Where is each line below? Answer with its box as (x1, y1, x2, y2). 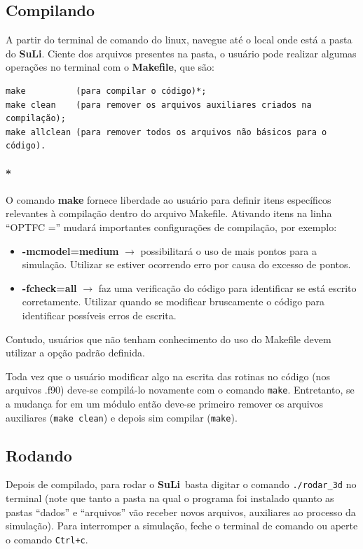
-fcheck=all (22, 280, 77, 295)
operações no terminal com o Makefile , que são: (6, 60, 214, 74)
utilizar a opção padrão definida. (6, 345, 145, 360)
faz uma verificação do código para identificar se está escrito (98, 280, 357, 295)
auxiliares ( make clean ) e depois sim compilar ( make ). (6, 410, 238, 424)
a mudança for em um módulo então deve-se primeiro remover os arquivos (6, 396, 324, 410)
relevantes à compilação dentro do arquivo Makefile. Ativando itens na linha (6, 206, 332, 221)
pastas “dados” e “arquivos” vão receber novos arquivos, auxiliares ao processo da (6, 504, 356, 519)
